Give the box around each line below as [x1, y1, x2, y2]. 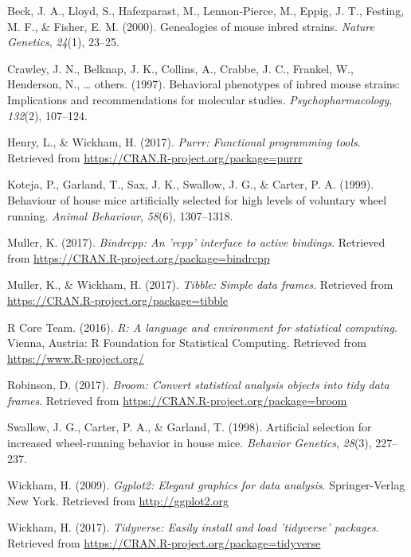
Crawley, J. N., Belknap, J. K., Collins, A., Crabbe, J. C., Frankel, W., [7, 60, 354, 76]
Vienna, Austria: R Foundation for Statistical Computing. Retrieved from [7, 334, 366, 351]
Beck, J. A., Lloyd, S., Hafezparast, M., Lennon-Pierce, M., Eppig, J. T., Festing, [7, 2, 405, 18]
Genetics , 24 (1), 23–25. [7, 33, 119, 50]
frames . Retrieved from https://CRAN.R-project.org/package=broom [7, 391, 347, 408]
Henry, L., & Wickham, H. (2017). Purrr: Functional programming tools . [7, 134, 361, 150]
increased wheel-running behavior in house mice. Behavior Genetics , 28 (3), [7, 434, 372, 451]
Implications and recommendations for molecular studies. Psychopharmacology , [7, 91, 393, 107]
